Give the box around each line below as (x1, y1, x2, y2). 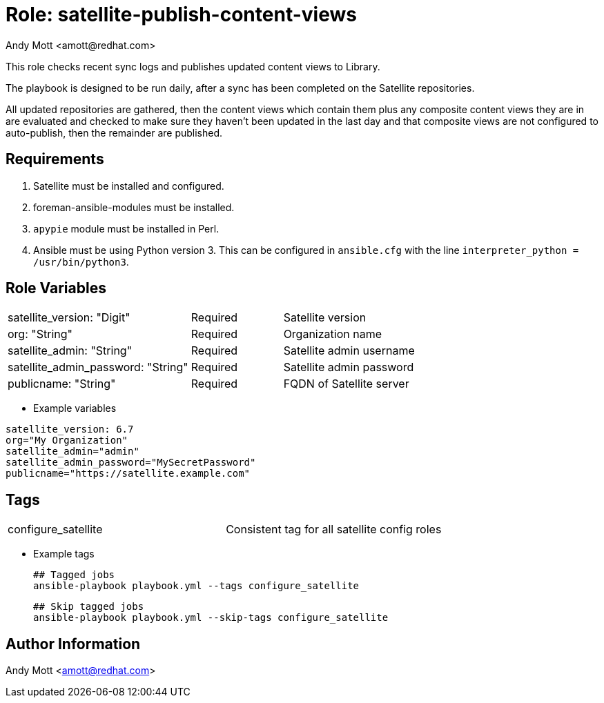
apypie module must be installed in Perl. (33, 222, 220, 235)
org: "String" (8, 327, 72, 341)
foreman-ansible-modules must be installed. (33, 201, 235, 213)
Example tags (33, 548, 95, 560)
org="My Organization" (6, 435, 128, 446)
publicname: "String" (8, 377, 116, 391)
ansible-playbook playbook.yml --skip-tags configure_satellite (33, 612, 389, 624)
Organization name (283, 327, 382, 341)
